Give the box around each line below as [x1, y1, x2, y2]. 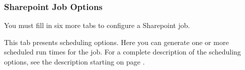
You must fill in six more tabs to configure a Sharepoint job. [4, 20, 190, 30]
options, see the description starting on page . [4, 56, 145, 66]
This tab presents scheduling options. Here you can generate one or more [4, 36, 229, 47]
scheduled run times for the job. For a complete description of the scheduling [4, 46, 241, 57]
